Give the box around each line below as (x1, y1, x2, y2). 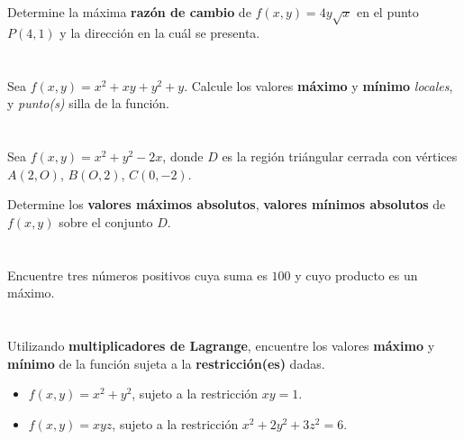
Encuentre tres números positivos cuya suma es (7, 265, 268, 284)
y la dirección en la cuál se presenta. (59, 23, 260, 41)
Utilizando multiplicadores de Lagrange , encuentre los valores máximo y (7, 336, 435, 355)
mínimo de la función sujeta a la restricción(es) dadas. (7, 353, 325, 372)
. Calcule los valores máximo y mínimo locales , (184, 76, 453, 95)
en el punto (356, 3, 419, 22)
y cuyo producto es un (295, 265, 418, 284)
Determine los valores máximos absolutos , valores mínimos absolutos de (7, 195, 446, 214)
